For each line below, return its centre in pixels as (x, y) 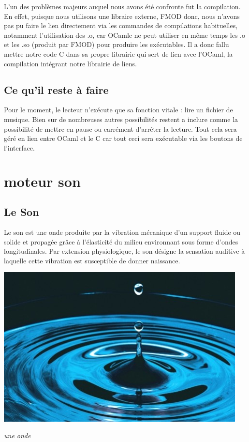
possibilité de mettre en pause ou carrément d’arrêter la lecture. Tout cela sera (120, 129)
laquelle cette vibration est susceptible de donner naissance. (92, 260)
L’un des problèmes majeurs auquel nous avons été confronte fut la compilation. (122, 6)
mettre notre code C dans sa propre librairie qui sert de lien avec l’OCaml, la (118, 53)
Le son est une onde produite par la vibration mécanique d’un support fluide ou (122, 232)
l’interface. (19, 147)
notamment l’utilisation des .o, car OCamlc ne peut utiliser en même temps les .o (124, 35)
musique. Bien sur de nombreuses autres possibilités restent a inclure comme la (121, 119)
